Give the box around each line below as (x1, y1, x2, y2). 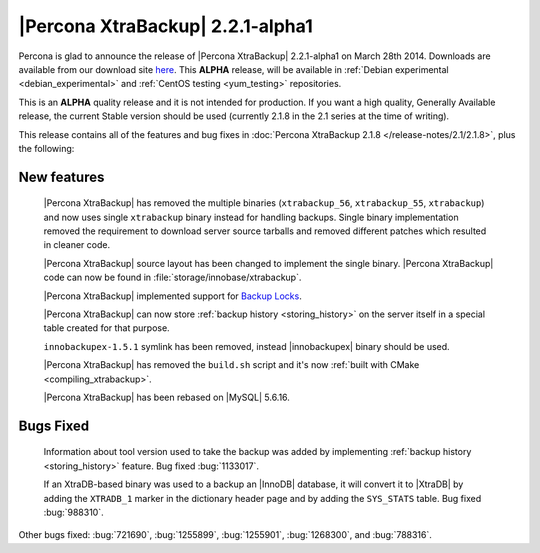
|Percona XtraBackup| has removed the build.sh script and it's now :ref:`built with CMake (43, 359, 420, 371)
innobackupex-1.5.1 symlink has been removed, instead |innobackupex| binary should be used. (43, 340, 450, 352)
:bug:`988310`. (43, 506, 104, 518)
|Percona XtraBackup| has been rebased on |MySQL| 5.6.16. (43, 391, 290, 403)
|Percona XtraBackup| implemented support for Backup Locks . (43, 290, 302, 302)
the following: (18, 142, 75, 154)
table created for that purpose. (43, 322, 170, 334)
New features (18, 168, 105, 185)
